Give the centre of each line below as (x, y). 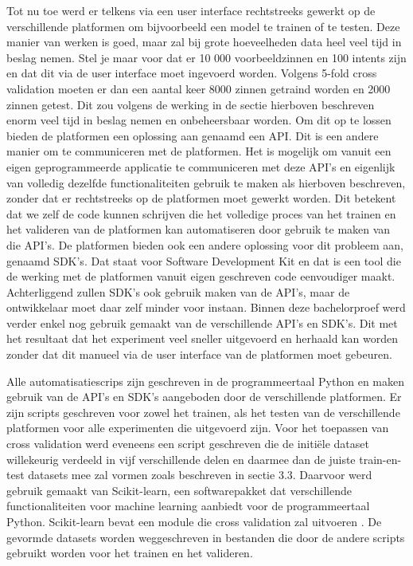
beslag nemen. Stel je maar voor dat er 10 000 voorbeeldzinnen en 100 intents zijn (206, 57)
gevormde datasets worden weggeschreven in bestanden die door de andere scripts (206, 537)
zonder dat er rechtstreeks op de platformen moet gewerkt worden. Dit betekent (201, 198)
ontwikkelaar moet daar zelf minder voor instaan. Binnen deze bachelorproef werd (206, 307)
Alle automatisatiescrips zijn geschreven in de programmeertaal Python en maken (206, 381)
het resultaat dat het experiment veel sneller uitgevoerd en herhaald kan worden (202, 338)
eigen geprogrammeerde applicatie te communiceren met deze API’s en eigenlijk (201, 166)
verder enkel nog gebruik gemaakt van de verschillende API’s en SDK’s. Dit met (202, 322)
